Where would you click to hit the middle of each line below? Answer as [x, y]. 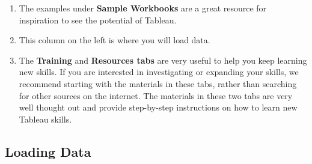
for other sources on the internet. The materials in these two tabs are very [156, 95]
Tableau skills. [45, 119]
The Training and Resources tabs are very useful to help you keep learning [163, 60]
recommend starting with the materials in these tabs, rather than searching [158, 83]
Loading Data [48, 151]
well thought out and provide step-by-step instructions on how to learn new [158, 107]
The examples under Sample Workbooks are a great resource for [143, 8]
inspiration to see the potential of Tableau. [98, 20]
